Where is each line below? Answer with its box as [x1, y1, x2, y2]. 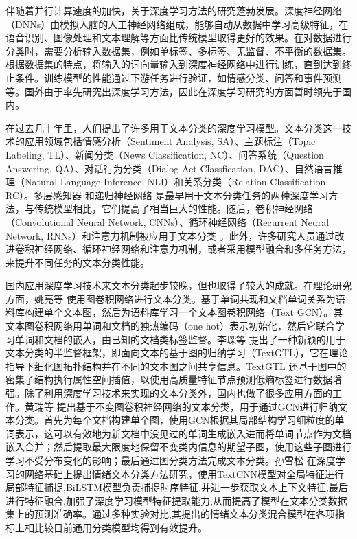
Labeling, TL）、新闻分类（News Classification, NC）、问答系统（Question [5, 147, 324, 161]
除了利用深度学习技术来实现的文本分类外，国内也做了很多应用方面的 [24, 386, 332, 400]
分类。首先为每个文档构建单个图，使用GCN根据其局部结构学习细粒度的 [14, 413, 335, 427]
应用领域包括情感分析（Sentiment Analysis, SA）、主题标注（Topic [24, 134, 316, 148]
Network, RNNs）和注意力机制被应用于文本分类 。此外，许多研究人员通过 [5, 228, 335, 242]
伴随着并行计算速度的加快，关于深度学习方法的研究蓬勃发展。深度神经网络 [5, 3, 342, 17]
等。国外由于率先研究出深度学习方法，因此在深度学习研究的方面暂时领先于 [5, 84, 342, 98]
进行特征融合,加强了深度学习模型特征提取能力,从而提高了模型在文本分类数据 [5, 493, 347, 507]
